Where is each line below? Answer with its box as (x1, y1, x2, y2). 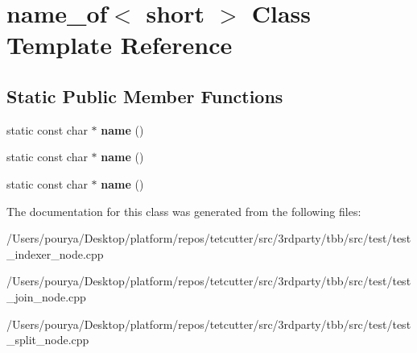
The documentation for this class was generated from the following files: (6, 202, 361, 219)
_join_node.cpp (6, 288, 86, 305)
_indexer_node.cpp (6, 245, 104, 262)
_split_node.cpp (6, 331, 89, 348)
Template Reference (6, 28, 233, 61)
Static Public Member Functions (6, 83, 283, 108)
